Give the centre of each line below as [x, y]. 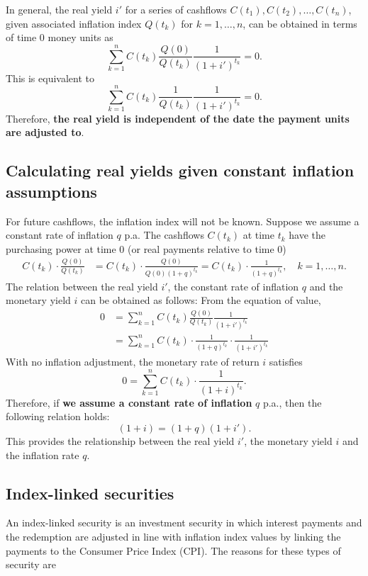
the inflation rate [43, 454]
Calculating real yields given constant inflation [180, 170]
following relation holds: [58, 416]
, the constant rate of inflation [233, 286]
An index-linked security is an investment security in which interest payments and [184, 523]
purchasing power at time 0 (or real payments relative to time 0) [146, 248]
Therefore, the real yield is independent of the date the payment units [178, 118]
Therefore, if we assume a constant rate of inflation [129, 402]
